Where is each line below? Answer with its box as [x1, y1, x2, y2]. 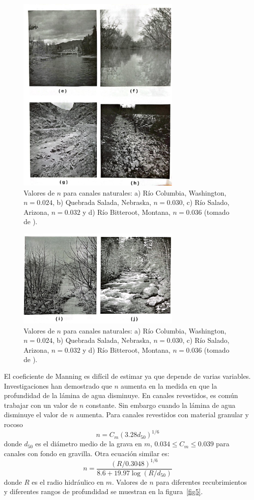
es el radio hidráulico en [31, 476, 104, 487]
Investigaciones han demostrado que [4, 380, 112, 391]
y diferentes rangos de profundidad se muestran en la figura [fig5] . [4, 486, 203, 497]
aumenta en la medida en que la [120, 380, 217, 391]
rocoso [4, 419, 23, 429]
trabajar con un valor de [4, 400, 78, 410]
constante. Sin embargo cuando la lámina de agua [85, 400, 236, 410]
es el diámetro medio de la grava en [35, 438, 142, 449]
